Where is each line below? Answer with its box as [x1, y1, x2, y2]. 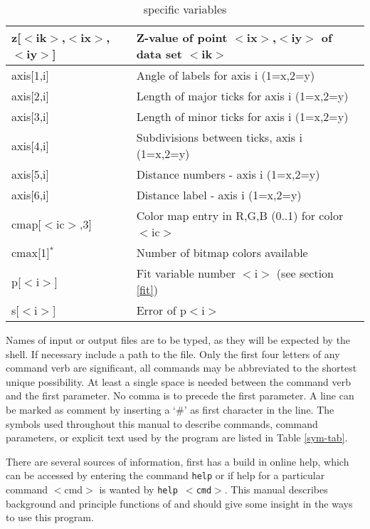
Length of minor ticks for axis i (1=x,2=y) [136, 108, 349, 125]
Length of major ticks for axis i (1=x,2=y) [136, 88, 349, 104]
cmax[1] [11, 244, 50, 261]
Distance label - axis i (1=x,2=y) [136, 187, 302, 203]
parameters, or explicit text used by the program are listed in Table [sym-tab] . [6, 430, 348, 445]
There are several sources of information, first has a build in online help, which [6, 454, 349, 468]
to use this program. [6, 510, 94, 525]
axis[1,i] [11, 67, 49, 83]
